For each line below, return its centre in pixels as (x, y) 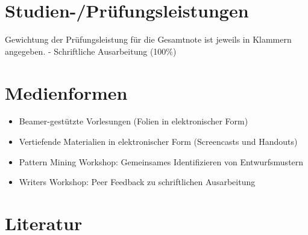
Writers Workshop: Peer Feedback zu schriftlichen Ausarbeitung (137, 182)
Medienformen (66, 92)
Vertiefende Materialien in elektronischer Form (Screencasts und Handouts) (158, 142)
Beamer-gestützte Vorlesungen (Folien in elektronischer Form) (134, 121)
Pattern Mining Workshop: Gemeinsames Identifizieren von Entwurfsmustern (161, 161)
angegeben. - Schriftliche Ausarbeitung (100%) (91, 51)
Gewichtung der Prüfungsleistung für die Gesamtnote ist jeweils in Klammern (148, 39)
